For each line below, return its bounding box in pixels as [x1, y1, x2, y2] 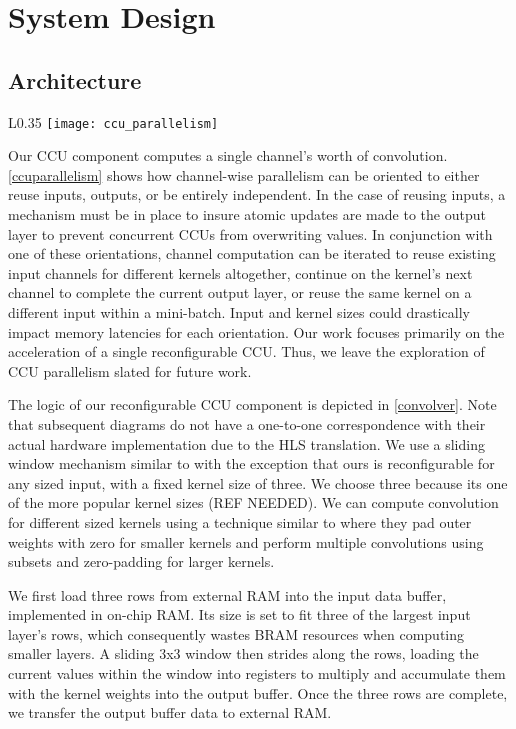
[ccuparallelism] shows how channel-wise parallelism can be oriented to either [8, 164, 480, 185]
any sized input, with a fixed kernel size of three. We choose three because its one [8, 472, 508, 493]
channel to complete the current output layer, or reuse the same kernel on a [8, 282, 472, 303]
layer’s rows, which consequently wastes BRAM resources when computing [8, 623, 465, 644]
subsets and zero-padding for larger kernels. [8, 551, 275, 572]
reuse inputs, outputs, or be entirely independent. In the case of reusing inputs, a [8, 184, 506, 205]
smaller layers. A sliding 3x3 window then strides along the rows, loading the [8, 643, 479, 664]
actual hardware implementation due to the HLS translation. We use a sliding [8, 433, 485, 454]
